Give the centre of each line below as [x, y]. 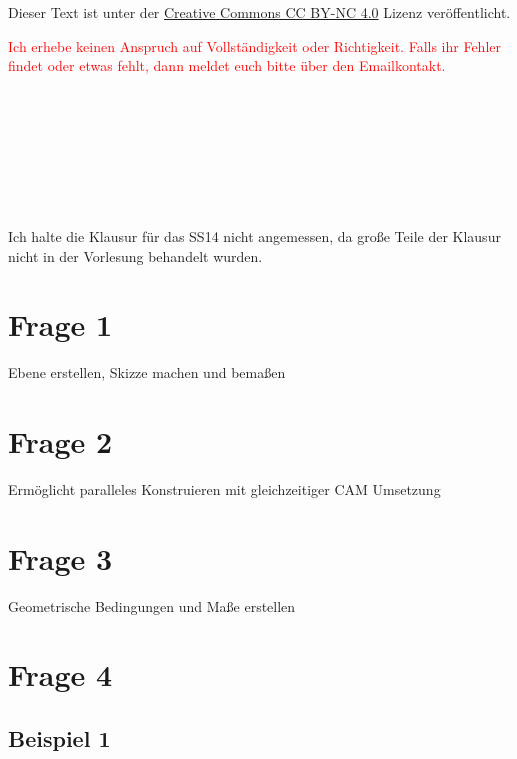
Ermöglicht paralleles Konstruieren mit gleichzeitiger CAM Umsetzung [224, 488]
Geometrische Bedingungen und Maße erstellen [152, 605]
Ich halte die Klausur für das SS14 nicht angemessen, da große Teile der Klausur [254, 235]
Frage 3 [60, 557]
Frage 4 [60, 674]
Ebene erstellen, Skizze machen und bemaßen [147, 372]
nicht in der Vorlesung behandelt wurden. [135, 255]
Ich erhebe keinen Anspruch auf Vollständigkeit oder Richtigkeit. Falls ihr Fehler [254, 45]
